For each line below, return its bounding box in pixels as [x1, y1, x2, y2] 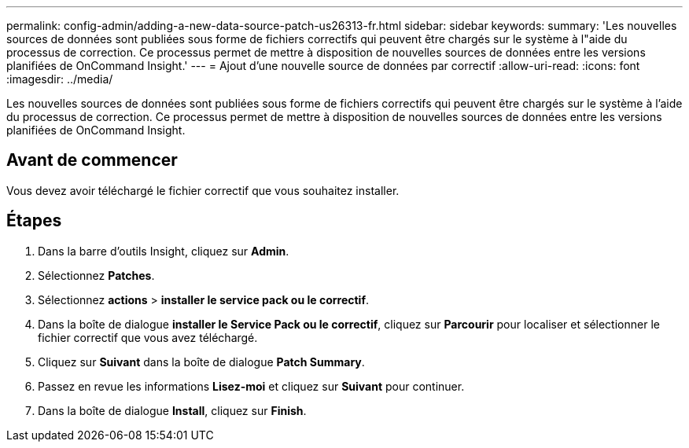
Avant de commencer [6, 150, 178, 171]
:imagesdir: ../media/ [6, 72, 113, 86]
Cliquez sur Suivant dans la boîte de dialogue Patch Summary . [38, 354, 365, 369]
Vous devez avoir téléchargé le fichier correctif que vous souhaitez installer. [6, 183, 400, 197]
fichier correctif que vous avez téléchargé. [38, 330, 258, 344]
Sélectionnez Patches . [38, 268, 155, 282]
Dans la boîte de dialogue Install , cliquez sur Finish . [38, 403, 307, 417]
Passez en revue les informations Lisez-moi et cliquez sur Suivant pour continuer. [38, 379, 465, 393]
